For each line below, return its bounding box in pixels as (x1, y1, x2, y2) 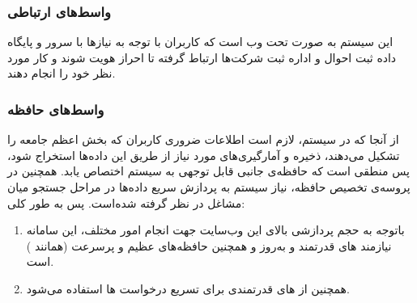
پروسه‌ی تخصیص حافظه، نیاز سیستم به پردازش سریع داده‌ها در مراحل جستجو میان (7, 179, 411, 195)
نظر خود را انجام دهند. (7, 65, 116, 82)
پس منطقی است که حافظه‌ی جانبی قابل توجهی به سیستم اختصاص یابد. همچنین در (7, 162, 410, 179)
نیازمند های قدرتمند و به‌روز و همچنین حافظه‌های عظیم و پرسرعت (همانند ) (26, 237, 392, 254)
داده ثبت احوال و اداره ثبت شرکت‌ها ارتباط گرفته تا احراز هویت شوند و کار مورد (7, 48, 397, 65)
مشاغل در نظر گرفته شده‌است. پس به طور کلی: (7, 194, 245, 211)
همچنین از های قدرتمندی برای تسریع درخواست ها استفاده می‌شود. (26, 280, 350, 297)
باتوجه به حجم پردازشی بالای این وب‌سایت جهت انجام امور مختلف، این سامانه (26, 221, 405, 238)
